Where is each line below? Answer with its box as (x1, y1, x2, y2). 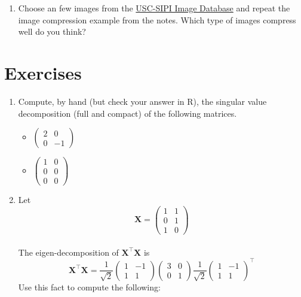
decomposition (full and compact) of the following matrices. (18, 107, 237, 119)
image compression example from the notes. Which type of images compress (18, 13, 296, 26)
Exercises (4, 60, 82, 84)
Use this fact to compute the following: (18, 280, 161, 293)
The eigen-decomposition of (18, 246, 119, 258)
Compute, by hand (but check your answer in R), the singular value (18, 95, 267, 107)
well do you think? (18, 25, 86, 38)
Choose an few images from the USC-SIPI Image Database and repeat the (18, 2, 290, 14)
